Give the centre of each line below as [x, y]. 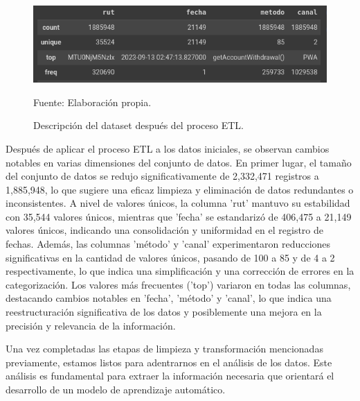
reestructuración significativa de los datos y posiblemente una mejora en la [164, 312]
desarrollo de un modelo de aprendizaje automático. [116, 390]
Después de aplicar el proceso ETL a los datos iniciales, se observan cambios [168, 148]
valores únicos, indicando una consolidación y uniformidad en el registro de [165, 230]
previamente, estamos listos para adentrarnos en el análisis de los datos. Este [169, 362]
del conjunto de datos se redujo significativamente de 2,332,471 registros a [162, 176]
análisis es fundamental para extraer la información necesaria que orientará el [170, 376]
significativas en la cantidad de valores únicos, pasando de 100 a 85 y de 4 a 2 [170, 257]
